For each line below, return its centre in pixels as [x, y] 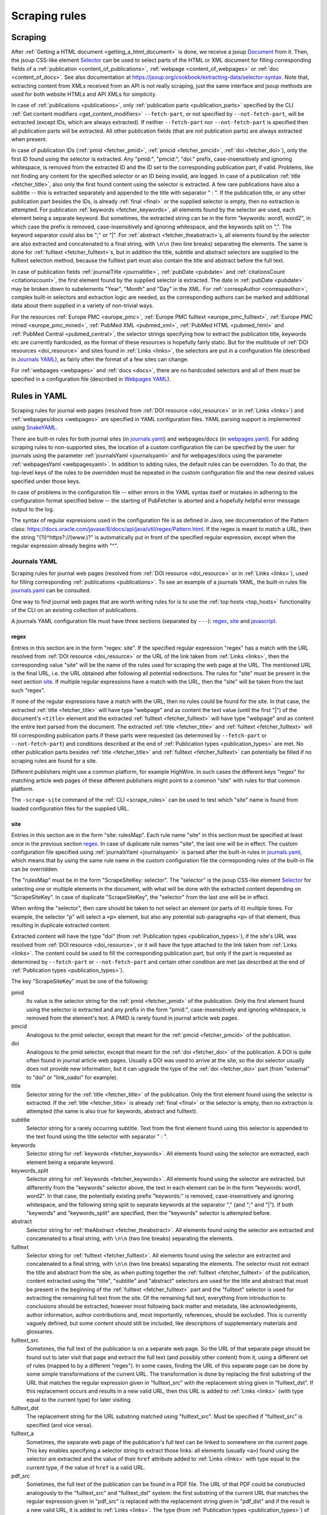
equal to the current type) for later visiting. [79, 1399]
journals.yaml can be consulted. [51, 590]
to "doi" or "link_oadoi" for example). [72, 1077]
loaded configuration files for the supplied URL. [70, 808]
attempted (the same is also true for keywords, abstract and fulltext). [112, 1111]
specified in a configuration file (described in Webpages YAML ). [91, 379]
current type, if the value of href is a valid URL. [86, 1467]
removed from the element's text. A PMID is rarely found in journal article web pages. [133, 1018]
